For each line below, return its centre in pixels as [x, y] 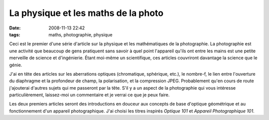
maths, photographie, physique [80, 34]
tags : [15, 34]
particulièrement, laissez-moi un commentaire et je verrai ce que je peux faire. [89, 95]
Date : [15, 28]
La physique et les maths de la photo [86, 13]
